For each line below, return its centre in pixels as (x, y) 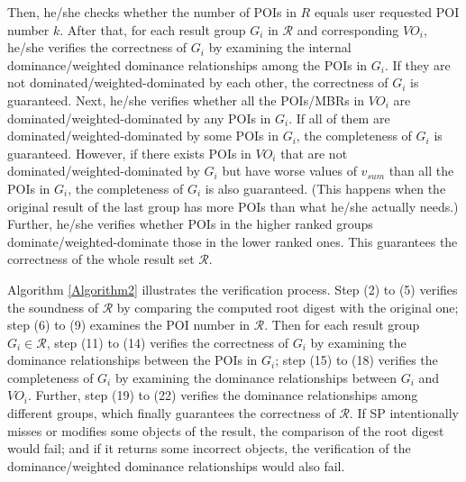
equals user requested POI (387, 12)
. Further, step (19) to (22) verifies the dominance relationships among (223, 395)
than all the (421, 171)
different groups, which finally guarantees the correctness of (171, 413)
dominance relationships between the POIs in (132, 360)
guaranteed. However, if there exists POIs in (129, 153)
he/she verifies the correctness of (97, 47)
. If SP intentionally (404, 413)
